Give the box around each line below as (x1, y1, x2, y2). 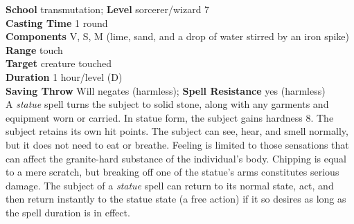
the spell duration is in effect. (6, 205, 130, 219)
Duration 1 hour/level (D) (6, 69, 123, 84)
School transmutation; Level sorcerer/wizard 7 (6, 2, 210, 16)
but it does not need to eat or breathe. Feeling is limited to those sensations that (6, 137, 349, 151)
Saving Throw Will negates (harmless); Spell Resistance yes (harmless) (6, 83, 326, 97)
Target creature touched (6, 56, 112, 71)
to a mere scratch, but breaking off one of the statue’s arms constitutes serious (6, 165, 339, 179)
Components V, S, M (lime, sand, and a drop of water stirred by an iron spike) (6, 29, 349, 44)
